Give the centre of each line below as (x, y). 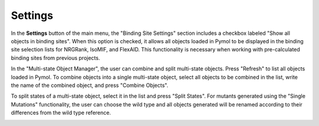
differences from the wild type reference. (61, 113)
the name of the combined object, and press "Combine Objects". (89, 85)
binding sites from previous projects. (56, 58)
